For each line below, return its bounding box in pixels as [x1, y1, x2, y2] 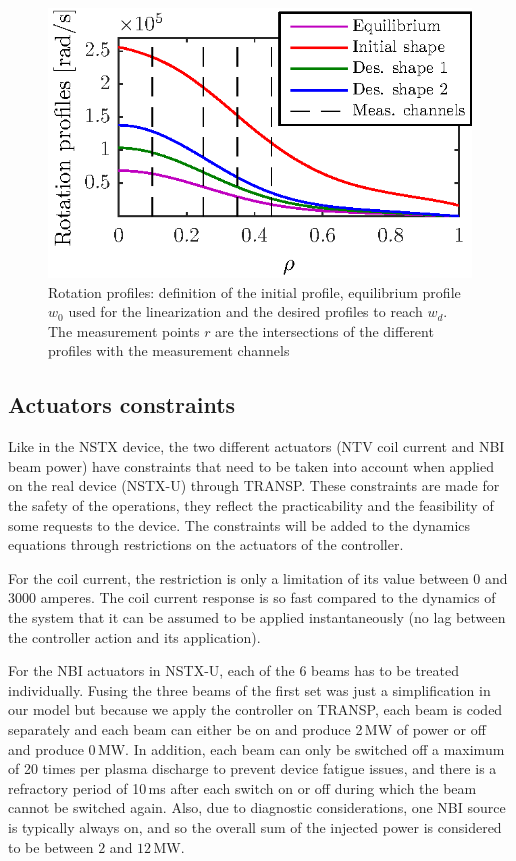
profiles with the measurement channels [48, 340, 290, 361]
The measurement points [48, 320, 200, 341]
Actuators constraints [8, 389, 236, 420]
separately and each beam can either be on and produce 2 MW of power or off [8, 718, 486, 739]
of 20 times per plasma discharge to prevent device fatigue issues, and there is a [8, 758, 497, 779]
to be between [8, 836, 94, 857]
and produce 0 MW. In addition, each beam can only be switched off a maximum [8, 738, 505, 759]
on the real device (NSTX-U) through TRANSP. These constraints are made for [8, 475, 500, 496]
